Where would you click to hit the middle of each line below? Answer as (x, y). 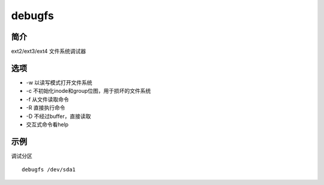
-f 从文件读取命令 (47, 99)
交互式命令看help (47, 124)
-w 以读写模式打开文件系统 (59, 82)
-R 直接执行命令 (46, 108)
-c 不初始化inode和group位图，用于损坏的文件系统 (88, 91)
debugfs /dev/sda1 (49, 170)
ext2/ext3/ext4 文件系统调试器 (49, 51)
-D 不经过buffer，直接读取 (58, 116)
